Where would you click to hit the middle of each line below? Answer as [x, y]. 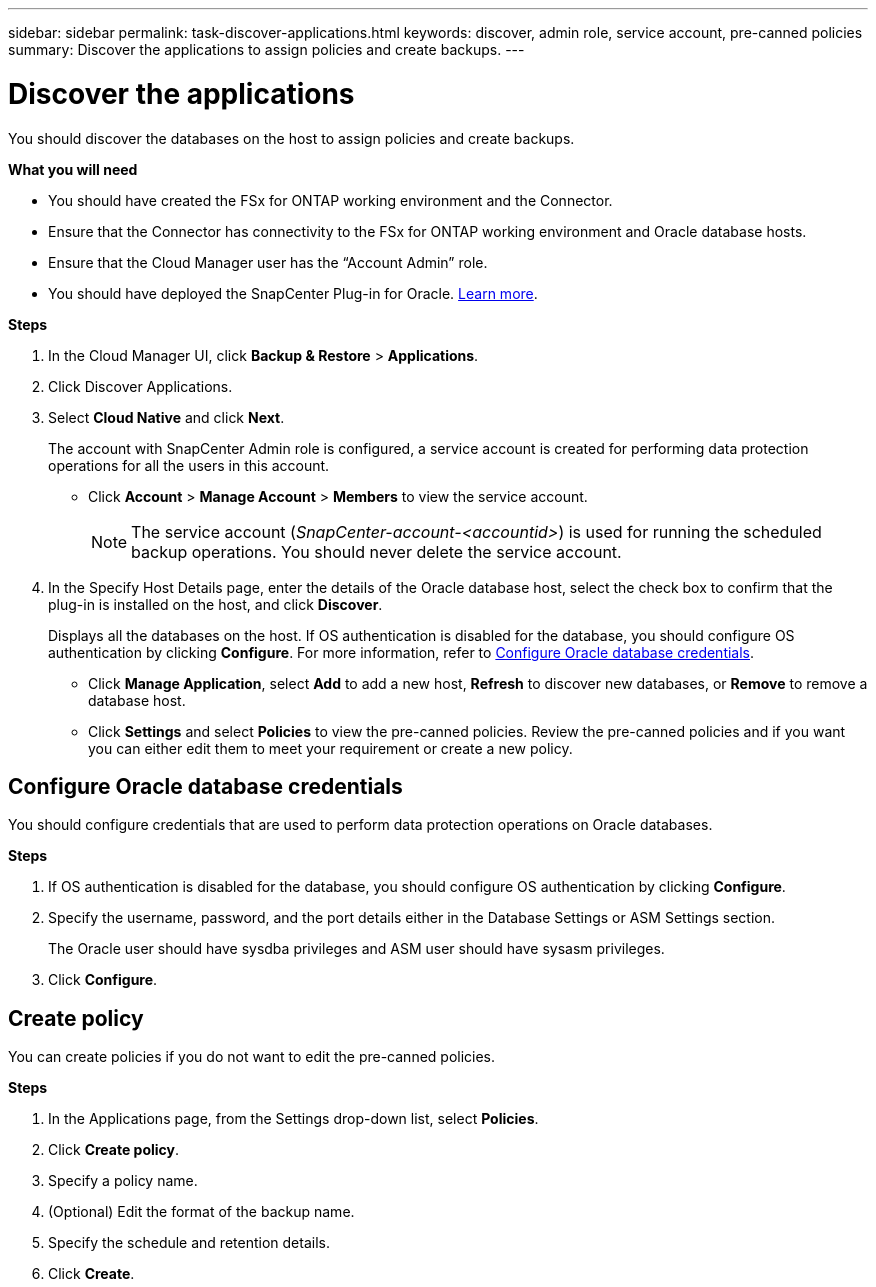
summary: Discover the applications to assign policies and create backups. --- [266, 49]
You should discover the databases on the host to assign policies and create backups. [291, 138]
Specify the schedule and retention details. [189, 1243]
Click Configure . [103, 980]
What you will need [73, 169]
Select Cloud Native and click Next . [166, 417]
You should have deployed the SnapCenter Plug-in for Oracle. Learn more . [293, 293]
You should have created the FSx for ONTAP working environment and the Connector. [330, 200]
